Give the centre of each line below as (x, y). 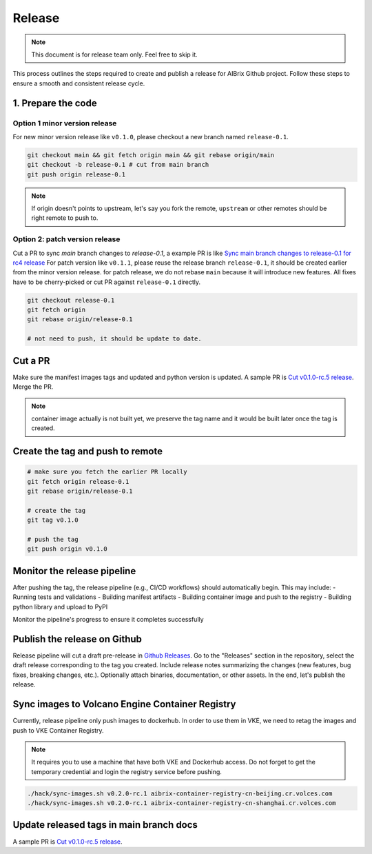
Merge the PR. (33, 387)
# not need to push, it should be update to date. (115, 339)
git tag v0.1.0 (53, 520)
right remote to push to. (65, 218)
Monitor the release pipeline (74, 571)
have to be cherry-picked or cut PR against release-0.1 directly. (107, 282)
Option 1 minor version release (65, 123)
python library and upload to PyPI (60, 607)
